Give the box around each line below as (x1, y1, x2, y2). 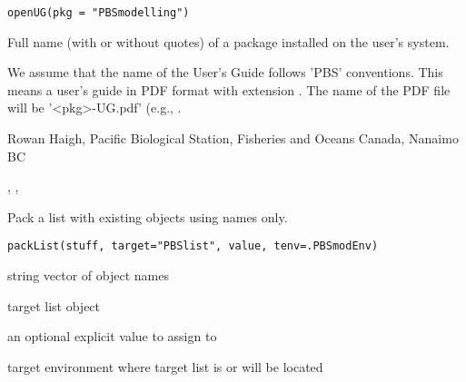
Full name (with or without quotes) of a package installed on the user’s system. (7, 32, 450, 51)
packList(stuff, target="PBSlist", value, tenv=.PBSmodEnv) (7, 240, 379, 253)
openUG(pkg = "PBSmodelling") (7, 6, 190, 19)
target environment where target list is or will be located (7, 357, 323, 376)
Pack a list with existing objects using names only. (7, 207, 288, 226)
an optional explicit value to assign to (7, 327, 217, 346)
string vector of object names (7, 266, 169, 285)
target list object (7, 296, 101, 315)
